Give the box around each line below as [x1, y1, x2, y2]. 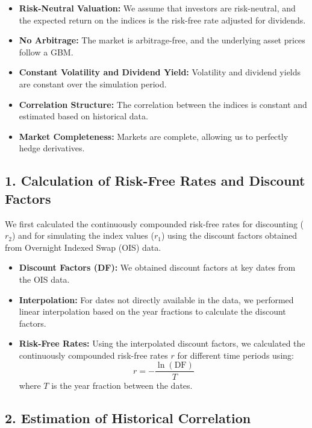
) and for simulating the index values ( [12, 229, 154, 242]
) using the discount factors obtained [161, 229, 297, 242]
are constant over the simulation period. [19, 77, 167, 90]
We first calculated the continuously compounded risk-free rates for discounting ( [5, 217, 304, 230]
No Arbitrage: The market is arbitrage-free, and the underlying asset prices [19, 34, 305, 46]
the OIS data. [19, 272, 70, 285]
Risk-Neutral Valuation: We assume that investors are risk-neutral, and [19, 2, 296, 14]
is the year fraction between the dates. [51, 379, 193, 391]
